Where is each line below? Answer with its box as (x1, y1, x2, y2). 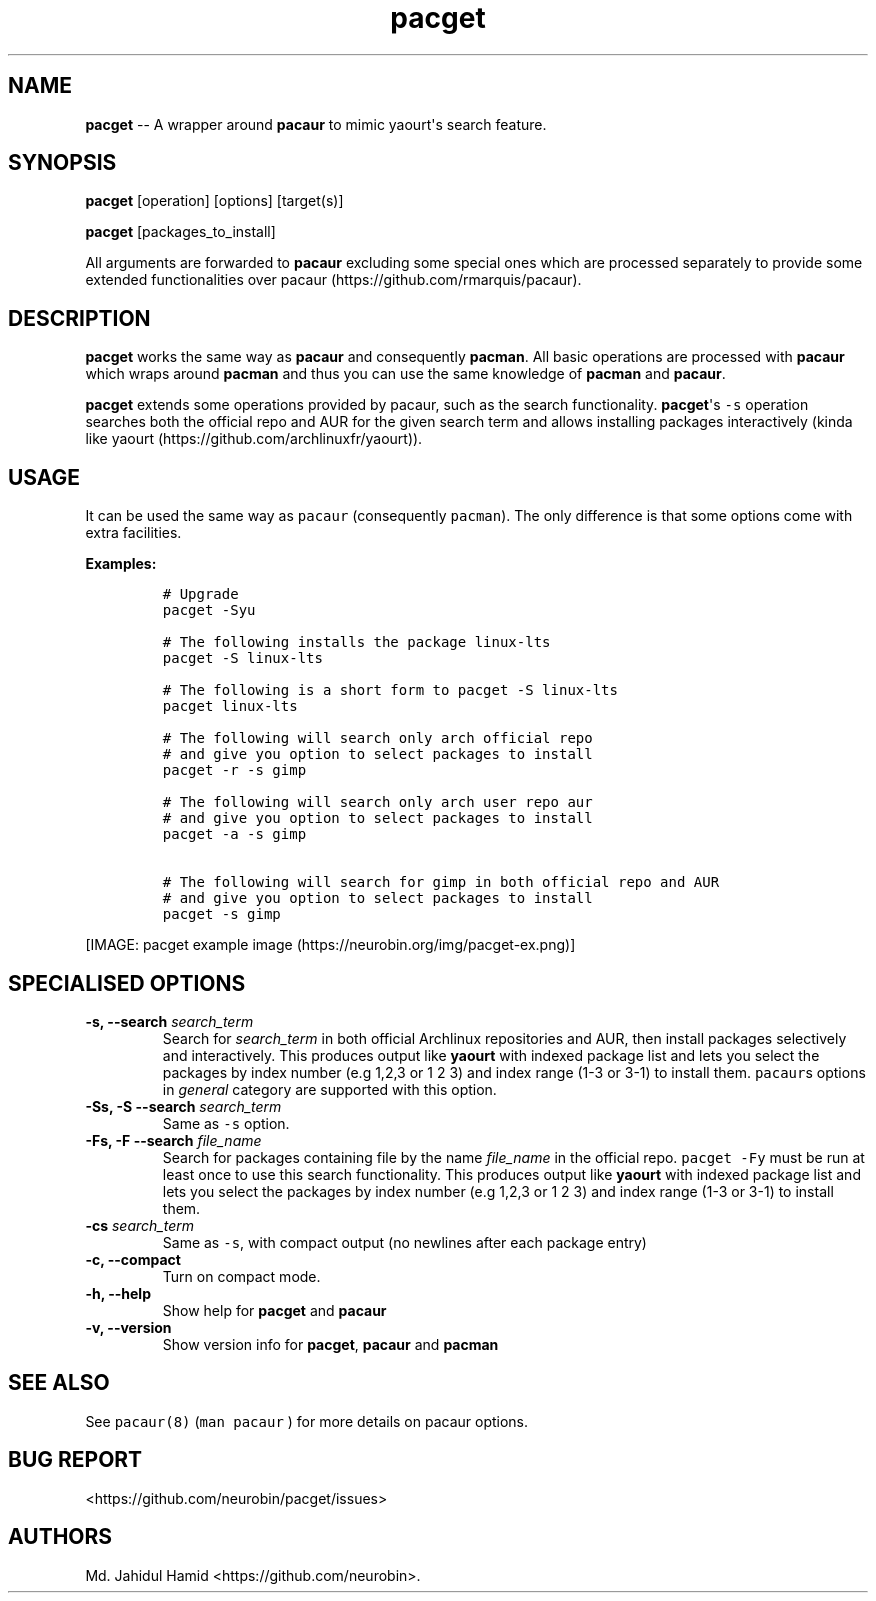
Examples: (85, 555, 157, 573)
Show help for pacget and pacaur (162, 1301, 387, 1319)
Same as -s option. (162, 1114, 290, 1132)
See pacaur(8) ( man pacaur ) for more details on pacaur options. (85, 1412, 529, 1430)
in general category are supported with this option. (162, 1080, 497, 1098)
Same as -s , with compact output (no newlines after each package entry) (162, 1233, 647, 1251)
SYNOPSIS (8, 150, 117, 176)
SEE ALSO (8, 1370, 110, 1396)
